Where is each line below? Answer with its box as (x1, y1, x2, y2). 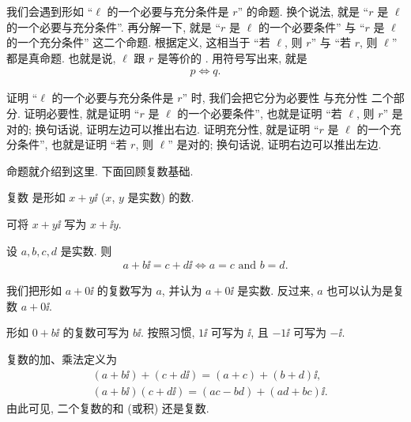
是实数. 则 (60, 242, 112, 258)
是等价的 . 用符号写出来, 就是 (157, 49, 307, 66)
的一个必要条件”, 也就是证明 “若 (177, 105, 342, 121)
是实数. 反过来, (237, 282, 314, 299)
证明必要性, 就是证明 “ (24, 105, 140, 121)
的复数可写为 (62, 324, 130, 341)
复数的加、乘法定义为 (6, 350, 117, 367)
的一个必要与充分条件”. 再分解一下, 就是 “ (6, 18, 221, 35)
